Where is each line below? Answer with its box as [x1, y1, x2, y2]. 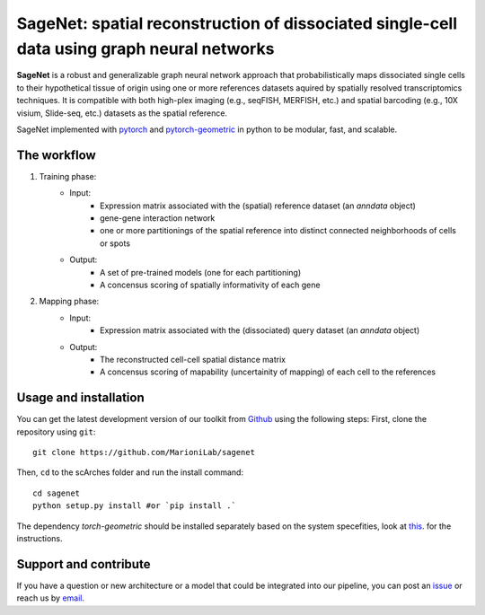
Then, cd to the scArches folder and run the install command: [16, 467, 244, 478]
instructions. [16, 532, 63, 543]
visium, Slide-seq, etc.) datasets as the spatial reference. [16, 108, 228, 119]
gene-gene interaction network [100, 212, 216, 224]
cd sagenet [32, 488, 81, 498]
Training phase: [39, 171, 97, 181]
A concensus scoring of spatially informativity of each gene [100, 279, 321, 290]
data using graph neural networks [16, 39, 275, 58]
